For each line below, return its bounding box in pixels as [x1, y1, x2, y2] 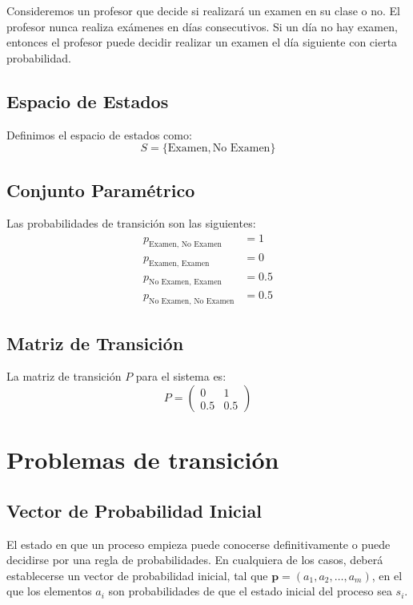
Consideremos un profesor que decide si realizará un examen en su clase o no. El [6, 2, 400, 18]
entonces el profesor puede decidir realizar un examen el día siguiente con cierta [6, 34, 398, 50]
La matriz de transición [6, 368, 122, 385]
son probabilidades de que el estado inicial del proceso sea [108, 583, 392, 599]
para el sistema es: [135, 368, 227, 385]
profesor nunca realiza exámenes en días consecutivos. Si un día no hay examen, [6, 18, 398, 34]
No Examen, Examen [149, 278, 222, 287]
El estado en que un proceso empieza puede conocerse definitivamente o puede [6, 535, 391, 552]
